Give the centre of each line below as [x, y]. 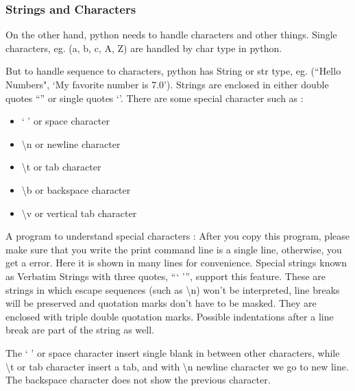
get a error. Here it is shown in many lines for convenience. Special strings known [176, 263]
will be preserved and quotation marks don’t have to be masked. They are [161, 303]
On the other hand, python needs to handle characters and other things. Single [171, 35]
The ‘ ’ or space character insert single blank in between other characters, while [173, 352]
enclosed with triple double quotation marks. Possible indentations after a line [170, 316]
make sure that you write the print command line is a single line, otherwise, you [174, 249]
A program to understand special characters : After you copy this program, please [177, 236]
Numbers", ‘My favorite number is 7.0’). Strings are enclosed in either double [167, 84]
